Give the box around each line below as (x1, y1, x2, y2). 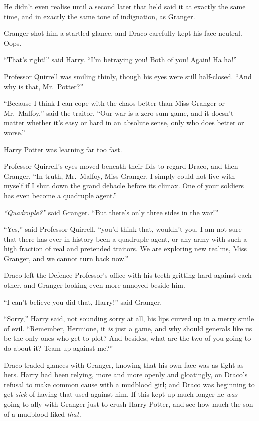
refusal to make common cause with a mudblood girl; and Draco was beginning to (4, 379, 255, 389)
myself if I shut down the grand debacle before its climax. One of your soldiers (4, 180, 244, 191)
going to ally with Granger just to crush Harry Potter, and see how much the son (4, 399, 253, 409)
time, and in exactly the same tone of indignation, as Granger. (4, 11, 195, 21)
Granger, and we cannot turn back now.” (4, 253, 129, 263)
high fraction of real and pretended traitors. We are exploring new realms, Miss (4, 243, 247, 254)
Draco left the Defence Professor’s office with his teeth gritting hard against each (4, 270, 252, 280)
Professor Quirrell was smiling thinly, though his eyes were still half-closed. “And (4, 71, 252, 81)
